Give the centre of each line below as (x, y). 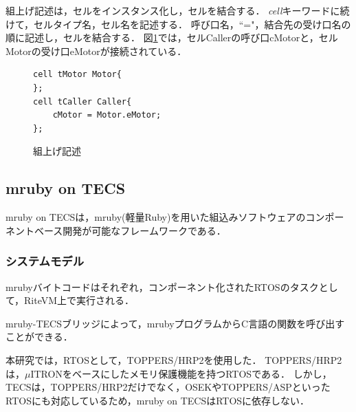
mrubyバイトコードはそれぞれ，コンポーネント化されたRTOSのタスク (162, 286)
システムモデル (45, 261)
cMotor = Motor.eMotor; (107, 115)
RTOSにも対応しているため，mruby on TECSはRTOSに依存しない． (158, 400)
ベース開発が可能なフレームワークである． (130, 230)
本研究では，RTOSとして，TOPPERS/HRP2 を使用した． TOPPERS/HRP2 (174, 359)
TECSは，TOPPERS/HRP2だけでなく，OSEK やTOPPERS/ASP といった (168, 387)
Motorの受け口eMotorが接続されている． (96, 51)
